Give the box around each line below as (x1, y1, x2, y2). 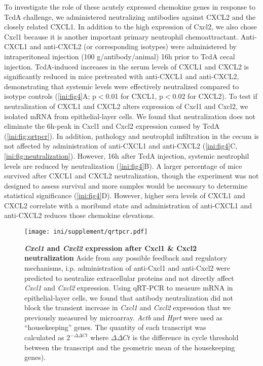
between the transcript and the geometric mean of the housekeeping (24, 342, 235, 352)
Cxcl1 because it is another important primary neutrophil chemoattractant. (4, 31, 239, 42)
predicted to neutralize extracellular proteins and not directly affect (24, 272, 234, 283)
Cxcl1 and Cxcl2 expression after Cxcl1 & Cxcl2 (24, 242, 197, 253)
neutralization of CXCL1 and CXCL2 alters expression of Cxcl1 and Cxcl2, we (4, 100, 248, 111)
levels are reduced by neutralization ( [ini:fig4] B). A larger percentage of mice (4, 160, 242, 171)
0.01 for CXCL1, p (105, 91, 163, 101)
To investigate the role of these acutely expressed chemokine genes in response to (4, 2, 256, 12)
